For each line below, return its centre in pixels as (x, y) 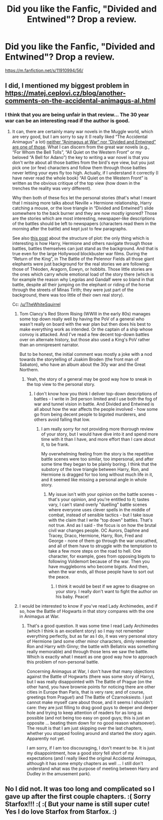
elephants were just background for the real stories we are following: (81, 264)
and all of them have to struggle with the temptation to (103, 546)
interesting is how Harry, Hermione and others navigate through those (82, 243)
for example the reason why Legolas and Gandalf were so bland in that (83, 279)
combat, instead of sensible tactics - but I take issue (101, 515)
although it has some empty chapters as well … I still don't (85, 763)
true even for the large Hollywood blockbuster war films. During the (80, 253)
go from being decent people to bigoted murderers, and (90, 414)
